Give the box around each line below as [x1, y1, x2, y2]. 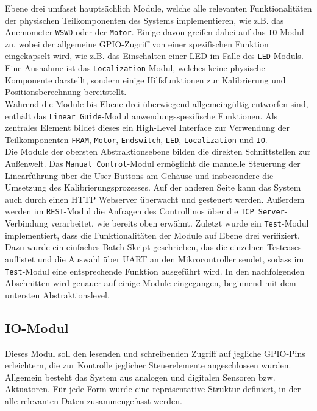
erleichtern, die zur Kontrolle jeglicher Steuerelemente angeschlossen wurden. [5, 359, 291, 371]
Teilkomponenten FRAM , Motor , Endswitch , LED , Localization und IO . [5, 133, 268, 146]
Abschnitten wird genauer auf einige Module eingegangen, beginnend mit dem [5, 276, 296, 289]
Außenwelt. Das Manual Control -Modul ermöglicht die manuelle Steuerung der [5, 157, 301, 170]
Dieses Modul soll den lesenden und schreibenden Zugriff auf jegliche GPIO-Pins [5, 346, 305, 359]
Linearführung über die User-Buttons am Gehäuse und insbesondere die [5, 169, 274, 181]
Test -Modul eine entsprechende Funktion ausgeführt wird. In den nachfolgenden [5, 264, 305, 277]
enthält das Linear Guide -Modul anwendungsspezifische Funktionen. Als [5, 109, 278, 122]
